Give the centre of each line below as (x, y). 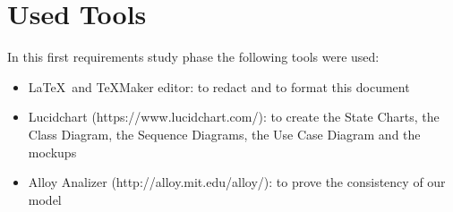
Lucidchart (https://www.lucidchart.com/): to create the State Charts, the (234, 117)
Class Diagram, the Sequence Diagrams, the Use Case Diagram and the (224, 134)
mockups (52, 152)
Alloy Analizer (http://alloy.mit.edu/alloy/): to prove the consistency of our (237, 182)
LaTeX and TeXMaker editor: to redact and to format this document (219, 86)
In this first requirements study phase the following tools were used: (193, 57)
